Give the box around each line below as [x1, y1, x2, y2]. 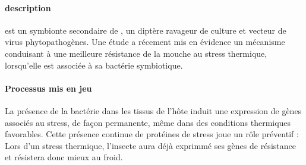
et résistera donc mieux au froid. [5, 151, 123, 163]
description [5, 1, 51, 14]
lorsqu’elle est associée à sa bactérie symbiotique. [5, 59, 183, 71]
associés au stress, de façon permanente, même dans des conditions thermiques [5, 116, 291, 128]
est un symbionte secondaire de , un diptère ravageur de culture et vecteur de [5, 24, 286, 36]
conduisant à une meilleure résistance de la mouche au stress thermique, [5, 47, 267, 59]
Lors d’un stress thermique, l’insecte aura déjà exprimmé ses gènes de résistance [5, 139, 296, 151]
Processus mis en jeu [5, 82, 92, 94]
